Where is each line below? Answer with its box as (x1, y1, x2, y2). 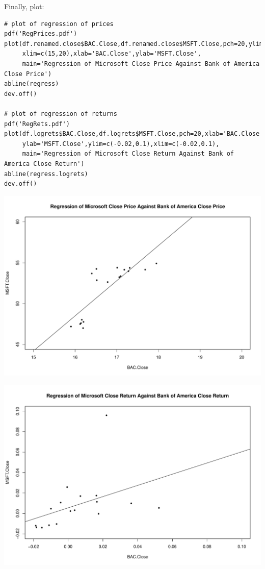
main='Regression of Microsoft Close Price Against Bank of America (22, 60, 260, 67)
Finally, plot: (4, 1, 44, 11)
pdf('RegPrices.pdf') (4, 30, 77, 38)
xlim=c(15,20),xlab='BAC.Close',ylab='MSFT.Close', (22, 50, 201, 58)
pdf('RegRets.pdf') (4, 120, 70, 128)
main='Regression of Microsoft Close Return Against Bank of (22, 150, 234, 158)
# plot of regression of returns (4, 110, 117, 117)
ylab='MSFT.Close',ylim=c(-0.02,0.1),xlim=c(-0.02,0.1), (22, 140, 220, 147)
